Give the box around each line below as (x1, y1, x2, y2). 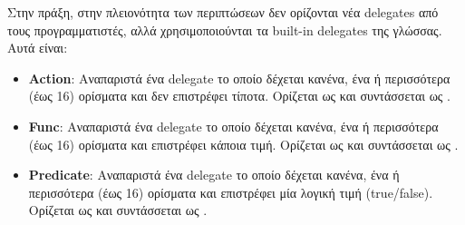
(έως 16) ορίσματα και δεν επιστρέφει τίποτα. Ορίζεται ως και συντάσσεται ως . (28, 86, 450, 105)
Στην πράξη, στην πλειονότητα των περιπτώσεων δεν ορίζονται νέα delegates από (7, 3, 439, 21)
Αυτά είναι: (7, 38, 68, 57)
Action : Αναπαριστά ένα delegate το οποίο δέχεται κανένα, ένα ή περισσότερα (28, 68, 450, 87)
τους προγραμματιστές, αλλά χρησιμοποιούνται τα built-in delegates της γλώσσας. (7, 20, 442, 39)
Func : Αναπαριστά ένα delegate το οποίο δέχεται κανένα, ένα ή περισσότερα (28, 116, 439, 135)
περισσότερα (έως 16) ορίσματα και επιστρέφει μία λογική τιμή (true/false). (28, 182, 433, 201)
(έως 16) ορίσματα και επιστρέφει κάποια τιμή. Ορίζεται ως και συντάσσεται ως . (28, 134, 459, 153)
